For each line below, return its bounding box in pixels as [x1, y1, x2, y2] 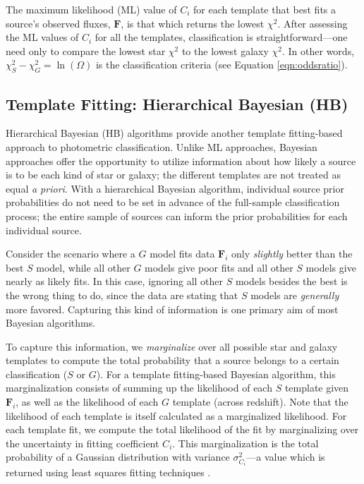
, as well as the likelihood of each [16, 394, 159, 409]
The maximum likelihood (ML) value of [6, 2, 177, 16]
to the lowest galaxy [181, 43, 269, 58]
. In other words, [282, 43, 355, 58]
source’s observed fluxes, [6, 16, 111, 30]
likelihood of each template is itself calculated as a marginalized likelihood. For [6, 408, 347, 423]
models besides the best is [235, 274, 348, 289]
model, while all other [36, 260, 131, 274]
